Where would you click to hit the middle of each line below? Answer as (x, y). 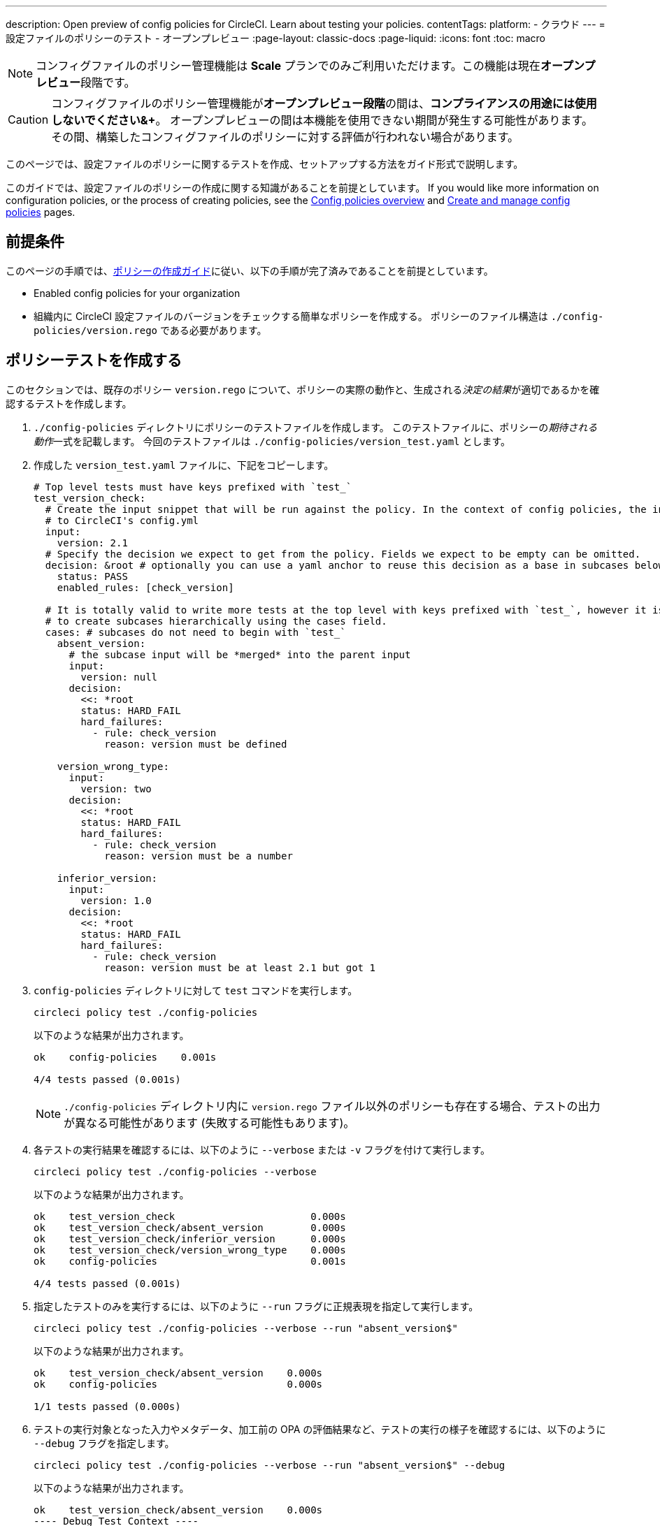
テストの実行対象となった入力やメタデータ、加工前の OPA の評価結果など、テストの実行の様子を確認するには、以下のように (320, 1429)
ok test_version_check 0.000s (190, 1216)
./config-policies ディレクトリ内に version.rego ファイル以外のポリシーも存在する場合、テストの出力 (332, 1106)
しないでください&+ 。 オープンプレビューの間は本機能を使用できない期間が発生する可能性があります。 (322, 120)
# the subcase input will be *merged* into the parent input (240, 654)
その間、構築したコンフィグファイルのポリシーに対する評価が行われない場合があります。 (285, 137)
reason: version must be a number (199, 856)
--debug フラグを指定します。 (104, 1443)
